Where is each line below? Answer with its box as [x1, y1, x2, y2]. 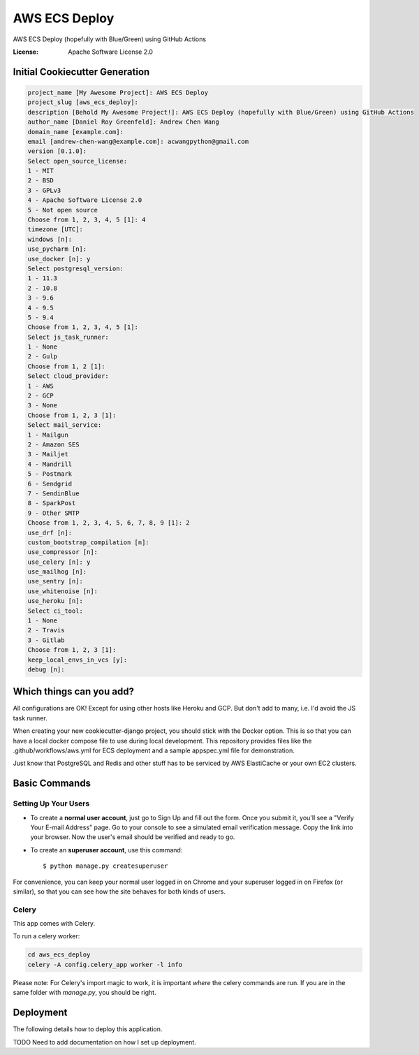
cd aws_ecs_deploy [27, 951, 91, 959]
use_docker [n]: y [27, 255, 91, 263]
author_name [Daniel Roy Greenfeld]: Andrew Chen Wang [27, 118, 219, 126]
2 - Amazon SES [27, 441, 80, 449]
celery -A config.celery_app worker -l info [27, 961, 183, 968]
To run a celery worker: [13, 932, 80, 940]
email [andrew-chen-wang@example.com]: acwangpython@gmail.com [27, 137, 249, 145]
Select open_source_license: [27, 157, 128, 165]
